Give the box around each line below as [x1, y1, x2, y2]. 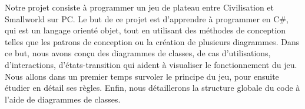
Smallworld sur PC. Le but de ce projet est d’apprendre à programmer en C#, [5, 12, 289, 25]
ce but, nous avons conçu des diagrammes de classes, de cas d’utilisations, [5, 47, 271, 59]
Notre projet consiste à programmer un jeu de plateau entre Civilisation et [5, 1, 274, 13]
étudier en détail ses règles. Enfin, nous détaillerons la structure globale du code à [5, 81, 300, 94]
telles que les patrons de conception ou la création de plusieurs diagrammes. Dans [5, 35, 300, 47]
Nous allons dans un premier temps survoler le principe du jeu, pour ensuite [5, 70, 279, 82]
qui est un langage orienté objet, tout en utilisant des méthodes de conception [5, 24, 286, 36]
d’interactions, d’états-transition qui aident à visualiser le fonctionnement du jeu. [5, 58, 297, 70]
